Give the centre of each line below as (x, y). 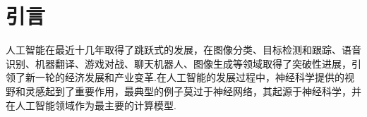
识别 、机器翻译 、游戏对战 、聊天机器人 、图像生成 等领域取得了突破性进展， (179, 63)
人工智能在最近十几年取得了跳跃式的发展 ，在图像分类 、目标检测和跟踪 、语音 (183, 50)
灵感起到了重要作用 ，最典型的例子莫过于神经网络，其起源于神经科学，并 (193, 91)
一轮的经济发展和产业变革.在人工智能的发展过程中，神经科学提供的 (189, 77)
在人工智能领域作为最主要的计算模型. (91, 105)
